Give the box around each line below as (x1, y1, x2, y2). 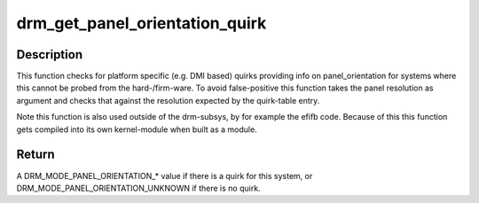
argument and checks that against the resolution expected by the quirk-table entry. (16, 95, 320, 105)
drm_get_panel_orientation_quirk (16, 13, 267, 33)
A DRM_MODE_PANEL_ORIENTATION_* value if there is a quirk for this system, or (16, 170, 313, 181)
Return (16, 147, 55, 162)
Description (16, 47, 83, 62)
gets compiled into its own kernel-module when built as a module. (16, 124, 257, 135)
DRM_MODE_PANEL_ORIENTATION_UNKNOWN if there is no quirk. (16, 183, 261, 193)
